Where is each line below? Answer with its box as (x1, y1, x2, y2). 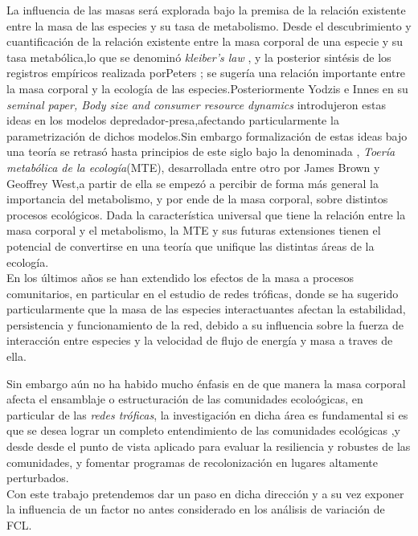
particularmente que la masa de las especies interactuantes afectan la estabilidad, (6, 301, 406, 317)
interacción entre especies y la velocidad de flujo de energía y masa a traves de (6, 332, 393, 349)
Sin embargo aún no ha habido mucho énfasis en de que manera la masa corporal (6, 374, 406, 391)
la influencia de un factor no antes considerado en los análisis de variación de (6, 501, 385, 518)
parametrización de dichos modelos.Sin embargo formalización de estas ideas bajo (6, 127, 408, 144)
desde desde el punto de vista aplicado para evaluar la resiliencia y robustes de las (6, 438, 411, 455)
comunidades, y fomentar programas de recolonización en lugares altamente (6, 453, 379, 470)
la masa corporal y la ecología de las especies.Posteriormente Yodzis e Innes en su (6, 80, 408, 96)
